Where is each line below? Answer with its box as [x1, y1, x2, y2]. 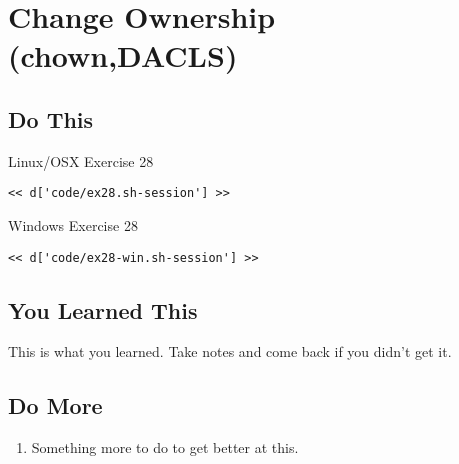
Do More [8, 390, 103, 421]
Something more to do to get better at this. [31, 437, 299, 458]
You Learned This [8, 294, 198, 325]
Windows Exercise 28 [8, 215, 138, 236]
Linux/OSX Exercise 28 [8, 150, 154, 171]
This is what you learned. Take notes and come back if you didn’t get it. [8, 341, 452, 362]
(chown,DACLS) [8, 35, 238, 76]
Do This [8, 103, 94, 134]
